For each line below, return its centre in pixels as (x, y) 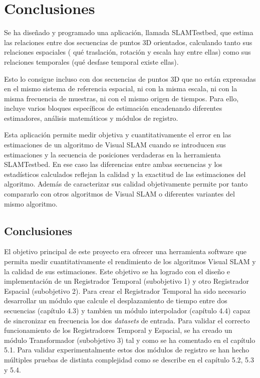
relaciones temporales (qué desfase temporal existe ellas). (91, 61)
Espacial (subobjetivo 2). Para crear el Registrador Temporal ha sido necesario (125, 291)
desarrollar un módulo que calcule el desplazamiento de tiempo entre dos (116, 301)
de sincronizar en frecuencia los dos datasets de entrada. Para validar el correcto (127, 320)
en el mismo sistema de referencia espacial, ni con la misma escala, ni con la (121, 88)
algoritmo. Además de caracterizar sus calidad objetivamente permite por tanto (126, 184)
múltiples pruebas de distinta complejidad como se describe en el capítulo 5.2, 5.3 (129, 359)
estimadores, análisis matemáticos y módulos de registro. (91, 118)
